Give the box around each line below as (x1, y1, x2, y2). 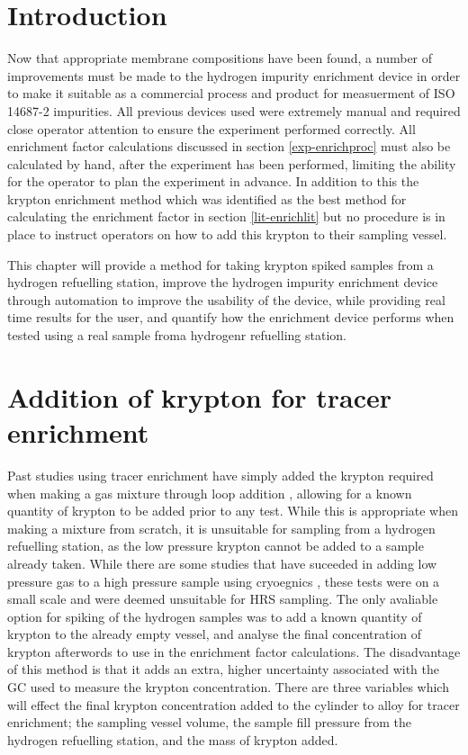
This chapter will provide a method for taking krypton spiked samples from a (7, 255, 434, 274)
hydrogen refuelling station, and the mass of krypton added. (7, 730, 338, 749)
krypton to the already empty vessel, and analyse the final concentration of (7, 625, 422, 643)
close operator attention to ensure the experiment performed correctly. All (7, 119, 416, 138)
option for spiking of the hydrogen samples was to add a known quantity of (7, 607, 422, 625)
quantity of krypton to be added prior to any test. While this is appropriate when (7, 501, 458, 520)
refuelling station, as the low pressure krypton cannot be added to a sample (7, 536, 424, 555)
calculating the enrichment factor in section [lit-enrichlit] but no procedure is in (7, 207, 445, 226)
